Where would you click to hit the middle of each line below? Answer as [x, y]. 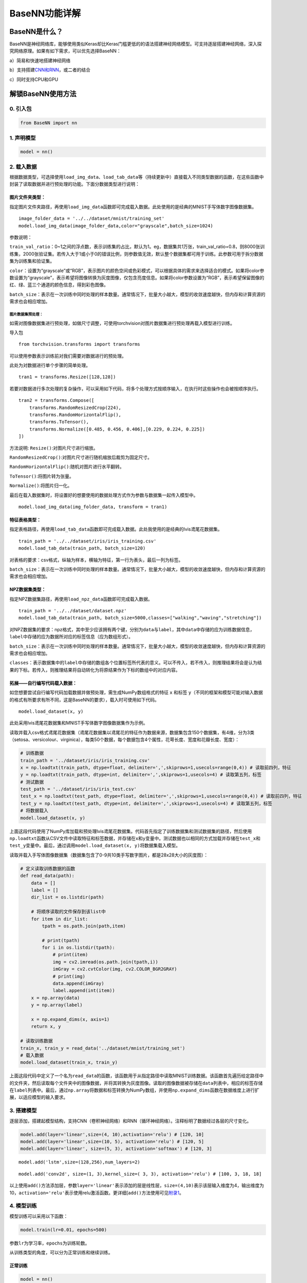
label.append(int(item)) [84, 991]
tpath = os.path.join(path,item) [84, 926]
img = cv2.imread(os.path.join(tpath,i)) [105, 962]
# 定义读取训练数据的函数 [48, 868]
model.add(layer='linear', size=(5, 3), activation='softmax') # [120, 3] [116, 1149]
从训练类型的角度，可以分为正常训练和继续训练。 [61, 1253]
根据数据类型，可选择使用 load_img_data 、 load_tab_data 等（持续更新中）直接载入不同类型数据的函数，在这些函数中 [137, 177]
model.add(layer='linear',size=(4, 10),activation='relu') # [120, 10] [112, 1134]
